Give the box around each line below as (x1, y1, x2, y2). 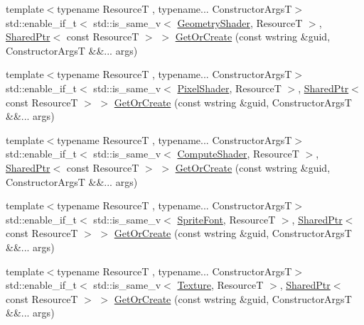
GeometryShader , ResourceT (177, 15, 303, 30)
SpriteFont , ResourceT (177, 211, 276, 226)
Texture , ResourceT (177, 277, 264, 292)
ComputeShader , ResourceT (177, 146, 299, 161)
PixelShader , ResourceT (177, 80, 282, 95)
